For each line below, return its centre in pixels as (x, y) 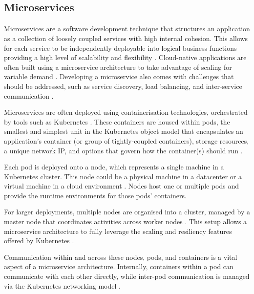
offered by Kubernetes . (39, 241)
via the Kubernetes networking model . (62, 285)
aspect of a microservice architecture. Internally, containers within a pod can (119, 266)
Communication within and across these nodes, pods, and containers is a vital (121, 257)
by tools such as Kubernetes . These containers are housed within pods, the (117, 121)
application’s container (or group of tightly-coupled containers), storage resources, (127, 140)
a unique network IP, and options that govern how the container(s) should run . (123, 150)
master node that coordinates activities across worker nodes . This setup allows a (126, 221)
